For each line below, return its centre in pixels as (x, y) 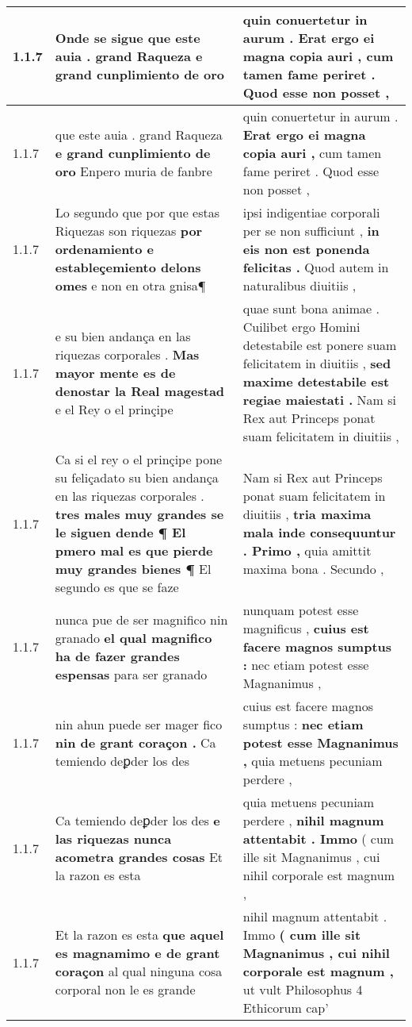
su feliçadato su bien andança (137, 477)
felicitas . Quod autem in (316, 267)
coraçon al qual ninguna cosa (139, 971)
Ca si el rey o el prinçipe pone (139, 459)
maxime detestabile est (316, 381)
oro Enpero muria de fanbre (134, 171)
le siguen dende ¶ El (120, 532)
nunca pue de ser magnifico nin (141, 619)
